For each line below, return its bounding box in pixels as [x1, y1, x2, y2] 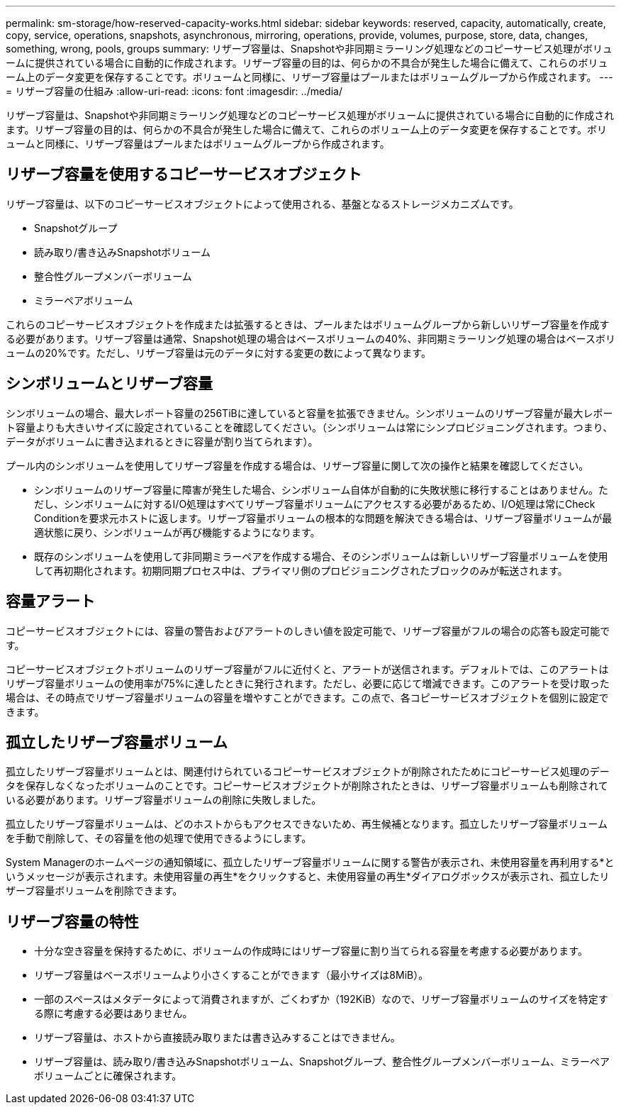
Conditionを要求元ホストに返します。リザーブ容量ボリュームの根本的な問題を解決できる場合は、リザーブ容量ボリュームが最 [34, 511, 612, 524]
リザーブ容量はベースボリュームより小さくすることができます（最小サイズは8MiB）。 [34, 969, 429, 982]
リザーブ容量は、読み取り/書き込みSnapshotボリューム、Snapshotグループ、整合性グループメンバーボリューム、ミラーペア [34, 1055, 610, 1068]
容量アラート [6, 592, 95, 611]
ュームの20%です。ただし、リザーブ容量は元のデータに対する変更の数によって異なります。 [6, 346, 431, 359]
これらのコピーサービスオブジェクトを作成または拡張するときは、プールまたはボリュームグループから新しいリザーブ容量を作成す [6, 318, 610, 331]
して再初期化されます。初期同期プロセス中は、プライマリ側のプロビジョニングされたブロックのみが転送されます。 [34, 564, 568, 577]
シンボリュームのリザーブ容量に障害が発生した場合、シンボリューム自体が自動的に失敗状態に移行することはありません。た [34, 483, 608, 496]
